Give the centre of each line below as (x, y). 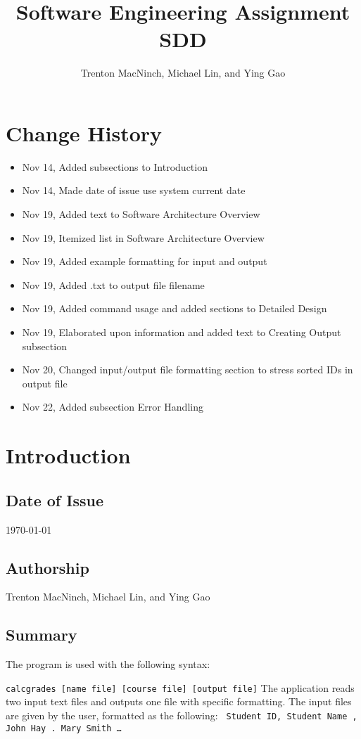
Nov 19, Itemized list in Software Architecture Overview (143, 237)
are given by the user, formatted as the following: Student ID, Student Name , (182, 715)
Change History (84, 133)
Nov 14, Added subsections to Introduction (115, 166)
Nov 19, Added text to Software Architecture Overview (141, 214)
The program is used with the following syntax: (108, 664)
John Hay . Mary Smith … (64, 728)
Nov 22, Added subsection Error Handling (113, 407)
